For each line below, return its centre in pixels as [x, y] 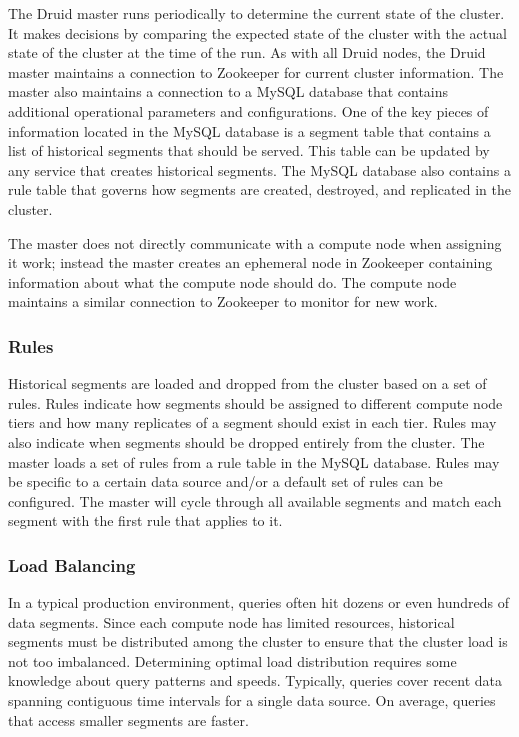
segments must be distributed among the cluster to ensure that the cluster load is [258, 641]
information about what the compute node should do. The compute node [232, 281]
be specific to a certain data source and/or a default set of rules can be [225, 481]
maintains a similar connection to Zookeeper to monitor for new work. [223, 301]
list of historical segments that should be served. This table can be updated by [249, 150]
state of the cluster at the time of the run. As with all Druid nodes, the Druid [247, 52]
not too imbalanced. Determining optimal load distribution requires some [232, 660]
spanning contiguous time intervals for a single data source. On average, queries [252, 700]
